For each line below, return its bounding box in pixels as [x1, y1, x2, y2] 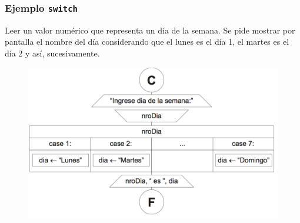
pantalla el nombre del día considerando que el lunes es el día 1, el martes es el [5, 35, 289, 48]
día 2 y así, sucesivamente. [5, 46, 100, 59]
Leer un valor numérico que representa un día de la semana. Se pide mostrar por [5, 24, 295, 36]
